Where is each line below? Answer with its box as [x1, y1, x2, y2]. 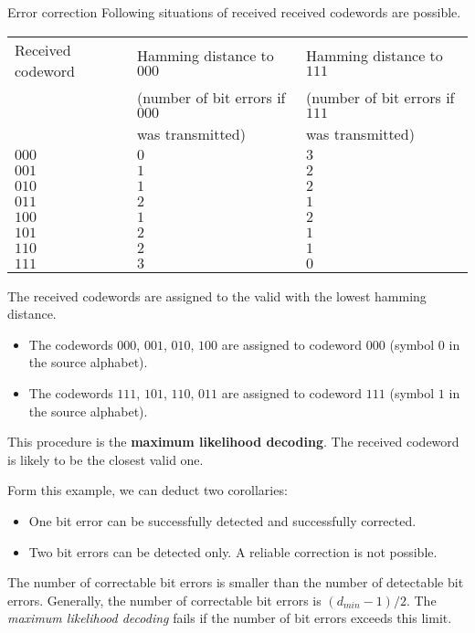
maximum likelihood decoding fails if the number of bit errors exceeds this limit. [7, 608, 452, 628]
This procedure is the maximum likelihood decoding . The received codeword [7, 432, 459, 451]
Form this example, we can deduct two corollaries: [7, 480, 288, 500]
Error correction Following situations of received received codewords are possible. [7, 3, 461, 21]
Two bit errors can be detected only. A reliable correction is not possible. [28, 542, 438, 561]
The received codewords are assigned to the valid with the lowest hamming [7, 286, 427, 305]
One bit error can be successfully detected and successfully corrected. [28, 511, 417, 530]
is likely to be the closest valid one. [7, 449, 204, 469]
